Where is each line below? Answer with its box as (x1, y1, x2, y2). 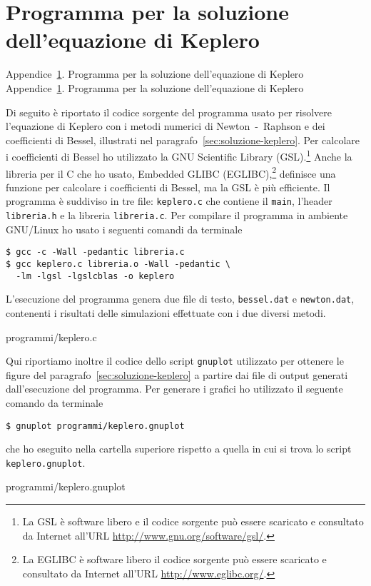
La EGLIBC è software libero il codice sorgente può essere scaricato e (22, 552, 327, 567)
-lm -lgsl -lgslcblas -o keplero (16, 271, 175, 281)
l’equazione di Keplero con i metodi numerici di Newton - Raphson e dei (6, 118, 325, 133)
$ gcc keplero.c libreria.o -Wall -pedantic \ (6, 258, 230, 269)
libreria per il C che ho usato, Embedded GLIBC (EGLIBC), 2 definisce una (6, 163, 336, 181)
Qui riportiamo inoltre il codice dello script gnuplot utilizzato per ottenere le (6, 353, 344, 368)
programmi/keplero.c (6, 329, 97, 344)
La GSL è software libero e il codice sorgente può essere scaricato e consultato (22, 514, 364, 529)
